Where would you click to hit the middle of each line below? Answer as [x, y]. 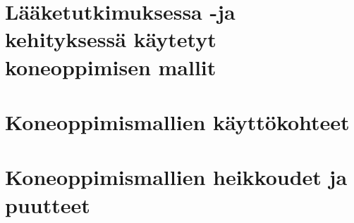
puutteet [48, 204]
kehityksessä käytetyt [111, 39]
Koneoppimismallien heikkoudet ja [176, 177]
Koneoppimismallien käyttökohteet [177, 121]
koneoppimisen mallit [111, 66]
